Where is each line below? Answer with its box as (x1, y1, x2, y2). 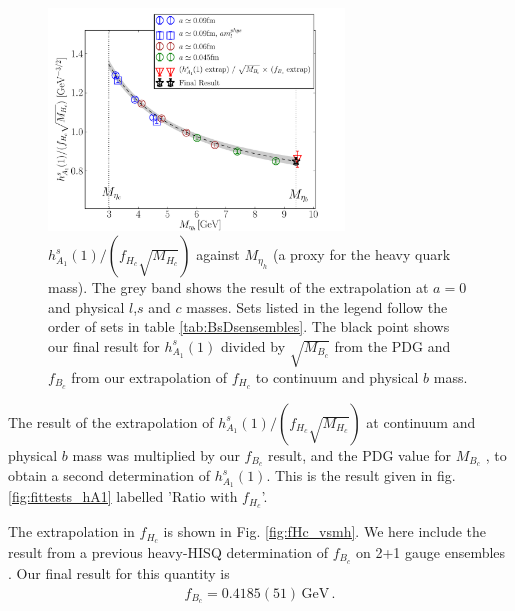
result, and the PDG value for (267, 444, 451, 465)
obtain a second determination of (8, 465, 210, 486)
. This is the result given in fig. (266, 465, 456, 486)
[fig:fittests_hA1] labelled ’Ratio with (8, 486, 238, 507)
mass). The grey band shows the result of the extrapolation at (48, 277, 429, 298)
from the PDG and (334, 335, 451, 356)
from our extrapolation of (71, 366, 228, 387)
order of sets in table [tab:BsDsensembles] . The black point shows (48, 316, 450, 337)
